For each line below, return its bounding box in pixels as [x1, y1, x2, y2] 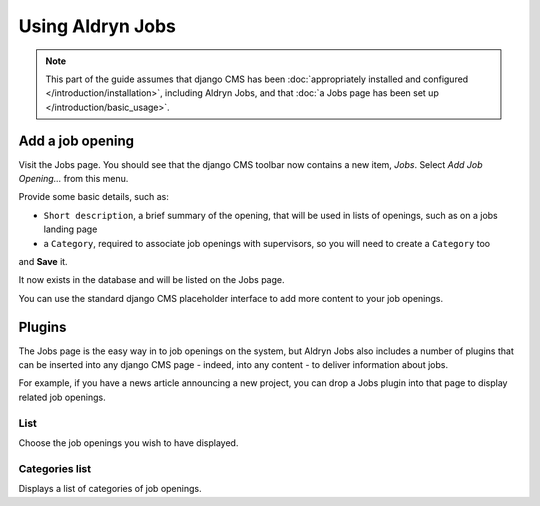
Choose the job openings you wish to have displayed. [18, 436, 239, 449]
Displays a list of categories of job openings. [18, 483, 202, 495]
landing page [43, 223, 98, 235]
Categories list [18, 461, 92, 475]
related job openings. [18, 391, 106, 403]
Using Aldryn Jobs [18, 15, 177, 37]
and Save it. [18, 255, 69, 267]
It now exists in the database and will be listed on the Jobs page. [18, 274, 285, 286]
